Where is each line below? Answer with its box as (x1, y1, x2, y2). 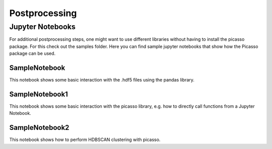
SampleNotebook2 (9, 123, 70, 132)
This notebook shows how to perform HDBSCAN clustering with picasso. (9, 136, 161, 143)
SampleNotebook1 (9, 90, 68, 98)
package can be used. (9, 50, 56, 56)
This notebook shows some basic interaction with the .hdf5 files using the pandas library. (9, 77, 195, 83)
